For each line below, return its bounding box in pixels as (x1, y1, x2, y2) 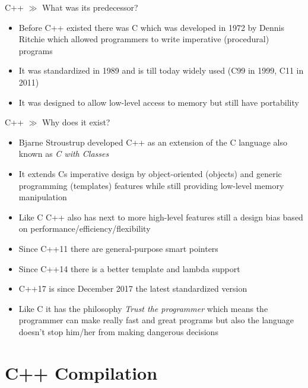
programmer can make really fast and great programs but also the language (18, 314, 294, 326)
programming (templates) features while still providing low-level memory (18, 179, 284, 191)
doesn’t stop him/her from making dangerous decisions (18, 325, 218, 337)
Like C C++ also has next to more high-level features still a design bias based (18, 210, 303, 223)
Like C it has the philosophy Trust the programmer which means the (18, 302, 268, 314)
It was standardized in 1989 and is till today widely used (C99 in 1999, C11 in (18, 64, 304, 77)
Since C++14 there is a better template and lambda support (18, 262, 240, 275)
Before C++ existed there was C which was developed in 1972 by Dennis (18, 21, 284, 33)
